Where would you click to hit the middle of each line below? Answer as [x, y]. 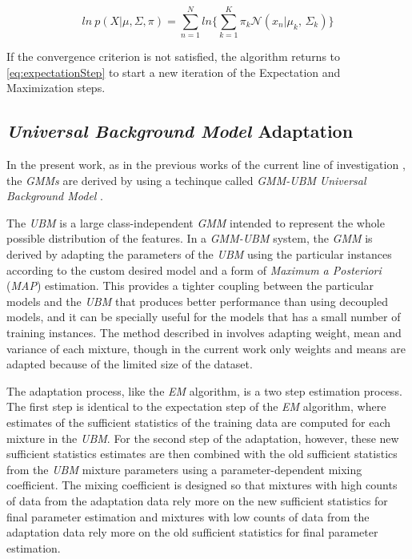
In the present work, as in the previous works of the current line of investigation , [206, 165]
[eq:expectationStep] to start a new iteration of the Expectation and [174, 72]
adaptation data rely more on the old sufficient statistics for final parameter [192, 532]
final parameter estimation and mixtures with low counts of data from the [188, 516]
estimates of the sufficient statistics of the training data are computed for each [199, 422]
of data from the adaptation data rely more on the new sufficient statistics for [197, 500]
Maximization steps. [56, 88]
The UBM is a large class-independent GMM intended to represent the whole [196, 222]
